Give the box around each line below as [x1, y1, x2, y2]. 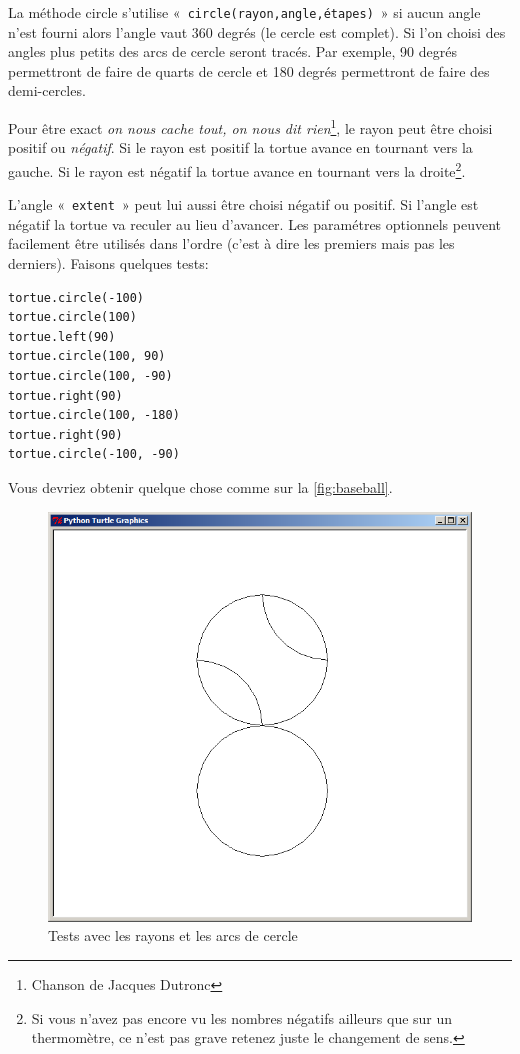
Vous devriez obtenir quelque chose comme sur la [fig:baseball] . [8, 476, 393, 497]
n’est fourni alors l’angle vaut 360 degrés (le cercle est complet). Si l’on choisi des [8, 21, 506, 42]
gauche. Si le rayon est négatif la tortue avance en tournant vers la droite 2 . [8, 157, 466, 181]
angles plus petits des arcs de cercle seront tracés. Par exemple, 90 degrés [8, 41, 457, 62]
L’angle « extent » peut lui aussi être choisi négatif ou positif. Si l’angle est [8, 194, 479, 215]
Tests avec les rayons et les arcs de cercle [48, 925, 298, 946]
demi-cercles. [8, 80, 86, 101]
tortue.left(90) [8, 329, 116, 344]
